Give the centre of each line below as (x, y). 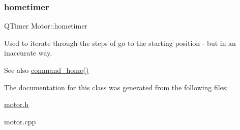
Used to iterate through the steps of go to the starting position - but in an (120, 43)
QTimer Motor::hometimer (46, 26)
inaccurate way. (28, 53)
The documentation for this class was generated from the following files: (116, 87)
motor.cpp (20, 121)
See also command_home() (47, 70)
